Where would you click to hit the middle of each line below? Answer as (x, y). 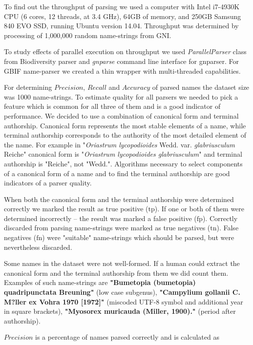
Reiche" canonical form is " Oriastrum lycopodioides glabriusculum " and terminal (123, 154)
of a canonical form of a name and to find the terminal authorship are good (117, 173)
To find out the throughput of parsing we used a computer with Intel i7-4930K (122, 6)
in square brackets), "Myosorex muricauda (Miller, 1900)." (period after (120, 311)
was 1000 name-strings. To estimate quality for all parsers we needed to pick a (121, 96)
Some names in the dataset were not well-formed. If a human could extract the (122, 263)
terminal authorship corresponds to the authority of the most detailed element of (125, 135)
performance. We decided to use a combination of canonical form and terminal (121, 115)
